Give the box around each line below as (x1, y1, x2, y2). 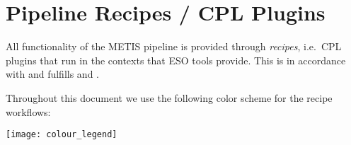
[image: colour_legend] (6, 129, 117, 140)
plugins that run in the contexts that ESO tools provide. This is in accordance (6, 52, 346, 67)
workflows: (6, 104, 51, 119)
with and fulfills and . (6, 66, 99, 81)
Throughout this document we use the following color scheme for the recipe (6, 90, 333, 105)
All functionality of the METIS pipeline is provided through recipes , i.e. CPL (6, 39, 342, 54)
